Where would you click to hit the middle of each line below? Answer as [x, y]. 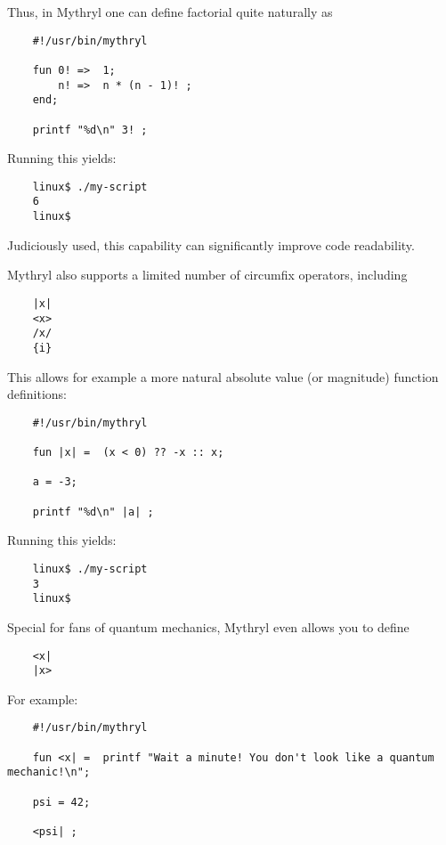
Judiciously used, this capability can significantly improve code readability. [211, 244]
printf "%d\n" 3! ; [90, 130]
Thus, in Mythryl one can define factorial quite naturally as [170, 12]
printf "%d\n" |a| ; [93, 512]
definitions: [37, 394]
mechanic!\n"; [49, 772]
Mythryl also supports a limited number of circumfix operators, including [207, 275]
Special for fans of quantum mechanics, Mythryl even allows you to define [208, 626]
